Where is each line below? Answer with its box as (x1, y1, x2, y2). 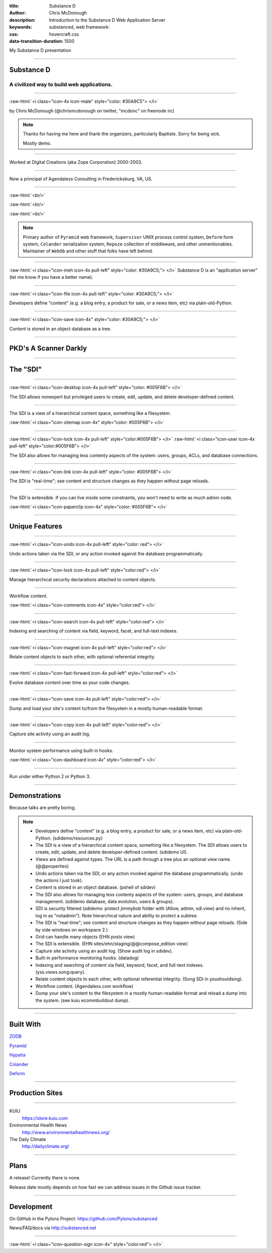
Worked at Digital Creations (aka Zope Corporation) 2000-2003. (9, 159, 143, 165)
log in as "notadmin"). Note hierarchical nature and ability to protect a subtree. (35, 912, 198, 918)
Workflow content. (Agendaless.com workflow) (35, 983, 133, 989)
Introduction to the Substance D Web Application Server (49, 17, 166, 23)
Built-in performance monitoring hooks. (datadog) (35, 955, 139, 961)
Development (9, 1202, 53, 1211)
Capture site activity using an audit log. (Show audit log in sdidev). (35, 948, 173, 954)
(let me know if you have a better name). (9, 274, 93, 280)
